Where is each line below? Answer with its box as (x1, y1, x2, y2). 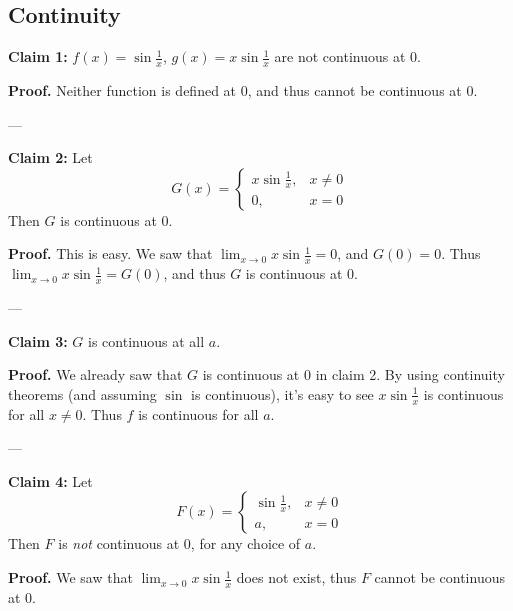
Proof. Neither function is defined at (8, 80, 237, 101)
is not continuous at (58, 533, 180, 554)
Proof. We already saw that (8, 364, 183, 385)
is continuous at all (88, 330, 205, 351)
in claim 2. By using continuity (315, 364, 505, 385)
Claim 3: (8, 330, 68, 351)
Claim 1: (8, 46, 68, 67)
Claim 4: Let (8, 470, 93, 491)
